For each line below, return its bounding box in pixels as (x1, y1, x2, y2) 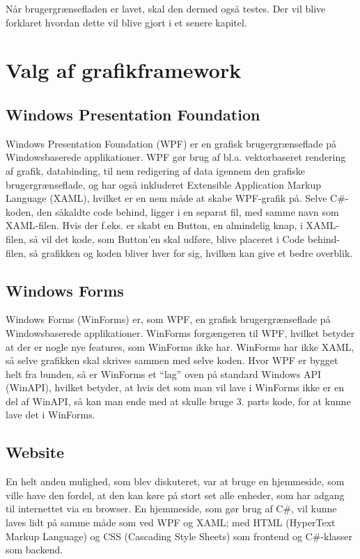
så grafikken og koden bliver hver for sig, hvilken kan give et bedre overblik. (29, 245, 353, 260)
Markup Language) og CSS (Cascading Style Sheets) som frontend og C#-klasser (6, 528, 353, 543)
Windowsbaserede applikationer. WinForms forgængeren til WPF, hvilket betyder (6, 325, 355, 340)
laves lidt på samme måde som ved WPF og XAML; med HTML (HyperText (6, 515, 336, 530)
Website (6, 441, 65, 463)
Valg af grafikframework (6, 56, 242, 84)
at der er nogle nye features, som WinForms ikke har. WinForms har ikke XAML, (6, 339, 354, 354)
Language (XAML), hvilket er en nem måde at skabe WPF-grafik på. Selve (6, 191, 327, 205)
